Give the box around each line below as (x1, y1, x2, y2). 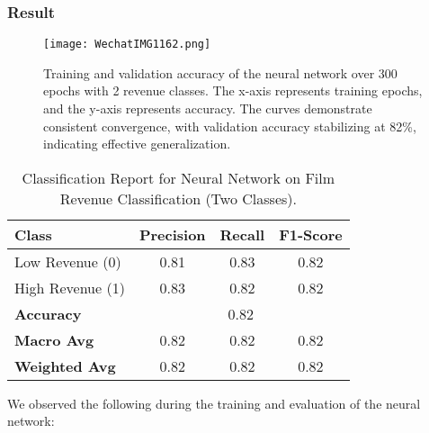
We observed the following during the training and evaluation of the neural (7, 393, 421, 412)
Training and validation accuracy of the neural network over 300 (43, 63, 398, 82)
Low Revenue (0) (14, 250, 121, 272)
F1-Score (279, 223, 343, 245)
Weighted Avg (14, 355, 116, 376)
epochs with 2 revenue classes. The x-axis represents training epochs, (43, 81, 423, 100)
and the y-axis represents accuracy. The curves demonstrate (43, 99, 372, 118)
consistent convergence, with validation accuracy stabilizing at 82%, (43, 116, 416, 135)
